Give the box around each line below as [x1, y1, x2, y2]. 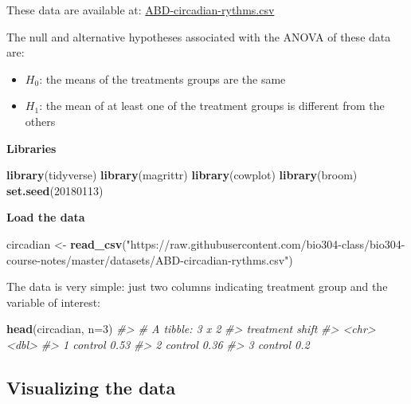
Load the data [6, 209, 85, 226]
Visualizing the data [6, 375, 176, 399]
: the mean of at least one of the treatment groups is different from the [39, 97, 385, 114]
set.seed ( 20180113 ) [6, 182, 104, 198]
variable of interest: [6, 293, 100, 310]
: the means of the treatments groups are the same [39, 70, 286, 87]
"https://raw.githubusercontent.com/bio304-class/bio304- [126, 235, 405, 252]
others [25, 112, 56, 129]
